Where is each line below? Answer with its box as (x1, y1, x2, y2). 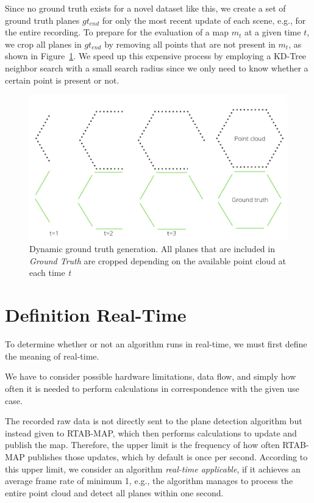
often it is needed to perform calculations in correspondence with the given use (5, 382, 299, 394)
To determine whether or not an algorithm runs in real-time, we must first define (5, 338, 307, 350)
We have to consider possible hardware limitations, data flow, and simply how (5, 370, 296, 383)
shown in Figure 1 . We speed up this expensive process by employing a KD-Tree (5, 49, 307, 62)
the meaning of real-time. (5, 349, 99, 362)
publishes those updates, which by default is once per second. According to (27, 450, 308, 463)
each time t (29, 266, 71, 279)
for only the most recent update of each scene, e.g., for (102, 13, 306, 26)
